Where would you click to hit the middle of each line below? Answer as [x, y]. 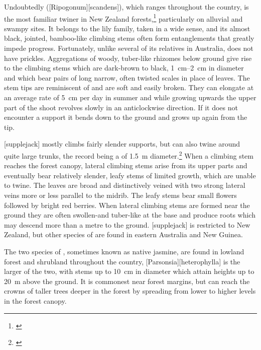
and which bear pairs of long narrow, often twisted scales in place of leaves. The [127, 77]
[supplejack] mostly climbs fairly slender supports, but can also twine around [122, 144]
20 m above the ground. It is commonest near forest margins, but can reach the [127, 281]
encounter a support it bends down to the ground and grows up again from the [126, 117]
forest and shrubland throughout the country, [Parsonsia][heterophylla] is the [122, 261]
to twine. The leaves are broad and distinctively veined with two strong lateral [125, 185]
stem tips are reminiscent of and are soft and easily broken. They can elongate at [129, 87]
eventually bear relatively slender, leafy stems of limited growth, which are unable [130, 175]
